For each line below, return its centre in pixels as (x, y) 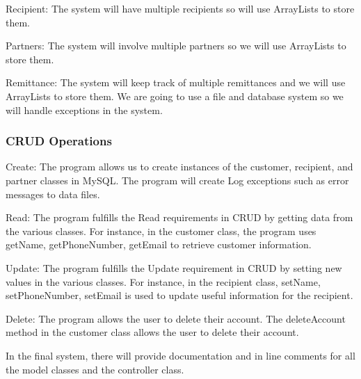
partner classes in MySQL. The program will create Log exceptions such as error (177, 180)
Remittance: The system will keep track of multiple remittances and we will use (176, 82)
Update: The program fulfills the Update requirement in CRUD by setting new (174, 267)
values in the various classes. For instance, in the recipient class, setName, (163, 281)
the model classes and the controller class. (95, 369)
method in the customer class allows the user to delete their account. (152, 332)
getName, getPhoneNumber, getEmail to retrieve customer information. (159, 244)
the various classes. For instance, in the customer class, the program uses (161, 231)
